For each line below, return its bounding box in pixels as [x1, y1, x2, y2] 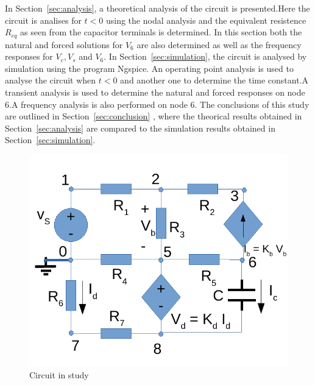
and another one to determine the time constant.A [120, 74, 309, 87]
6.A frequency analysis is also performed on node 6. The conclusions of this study [5, 97, 310, 110]
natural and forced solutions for [5, 38, 123, 51]
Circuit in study [29, 368, 89, 381]
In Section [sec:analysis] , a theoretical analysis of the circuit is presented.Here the [5, 2, 310, 14]
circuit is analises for [5, 13, 82, 26]
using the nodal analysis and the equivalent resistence [105, 13, 306, 26]
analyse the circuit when [5, 74, 96, 87]
